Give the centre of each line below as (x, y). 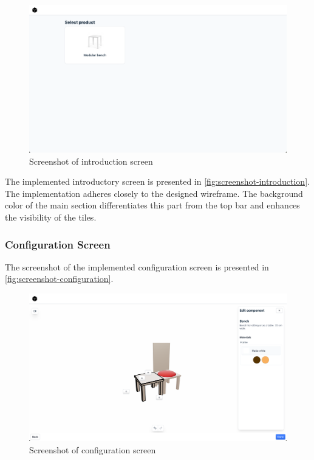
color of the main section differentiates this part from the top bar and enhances (152, 205)
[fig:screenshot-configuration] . (59, 279)
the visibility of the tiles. (51, 217)
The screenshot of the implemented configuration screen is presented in (137, 266)
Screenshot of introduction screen (91, 161)
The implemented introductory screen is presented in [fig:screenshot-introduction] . (157, 181)
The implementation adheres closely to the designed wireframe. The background (154, 193)
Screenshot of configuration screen (93, 449)
